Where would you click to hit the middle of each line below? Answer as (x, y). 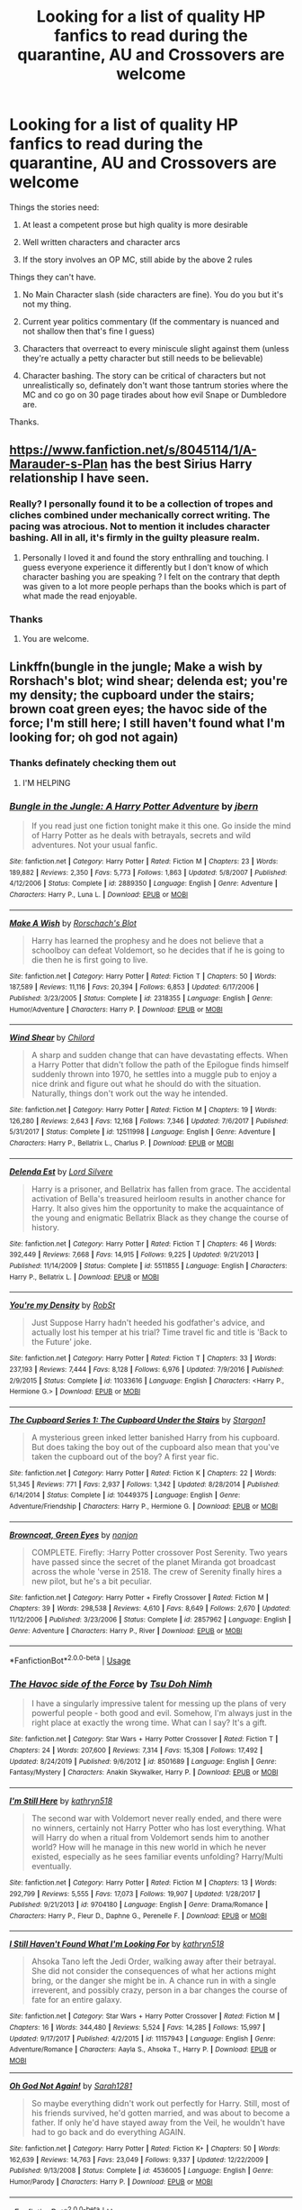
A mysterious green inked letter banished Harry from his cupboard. (155, 1438)
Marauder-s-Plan (58, 465)
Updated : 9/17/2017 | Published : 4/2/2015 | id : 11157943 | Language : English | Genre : (142, 2039)
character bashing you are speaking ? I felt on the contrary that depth (151, 576)
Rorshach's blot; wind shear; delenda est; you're (149, 681)
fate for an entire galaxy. (76, 2000)
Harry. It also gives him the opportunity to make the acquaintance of (158, 1208)
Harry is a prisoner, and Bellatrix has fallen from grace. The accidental (161, 1189)
